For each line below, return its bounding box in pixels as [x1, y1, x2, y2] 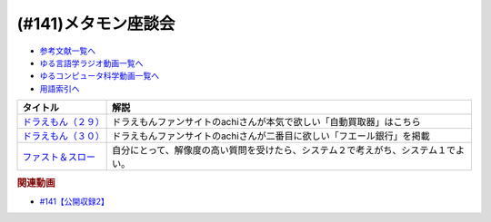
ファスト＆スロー [22, 150, 95, 163]
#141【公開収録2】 [39, 196, 109, 207]
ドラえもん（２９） [22, 116, 105, 129]
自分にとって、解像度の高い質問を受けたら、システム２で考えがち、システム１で [111, 144, 456, 157]
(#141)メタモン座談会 [16, 14, 175, 34]
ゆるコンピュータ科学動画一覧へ [39, 71, 159, 82]
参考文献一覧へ [39, 45, 95, 56]
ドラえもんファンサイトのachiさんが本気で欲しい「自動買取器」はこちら [111, 116, 422, 129]
